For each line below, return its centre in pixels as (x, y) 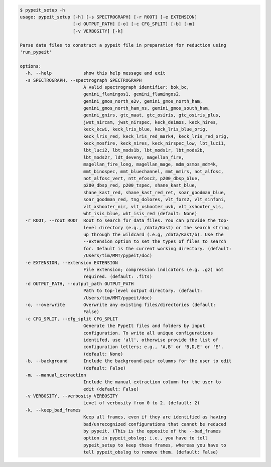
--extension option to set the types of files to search (155, 242)
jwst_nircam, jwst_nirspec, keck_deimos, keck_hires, (151, 122)
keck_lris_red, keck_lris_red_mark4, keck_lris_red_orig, (156, 136)
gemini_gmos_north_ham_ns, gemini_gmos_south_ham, (147, 108)
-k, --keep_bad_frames (53, 410)
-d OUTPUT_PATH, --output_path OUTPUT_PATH (80, 284)
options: (31, 66)
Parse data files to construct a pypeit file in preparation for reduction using (123, 45)
